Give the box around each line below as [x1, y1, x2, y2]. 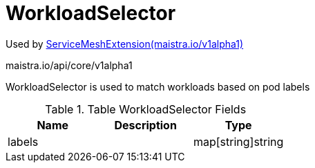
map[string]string [193, 134, 284, 149]
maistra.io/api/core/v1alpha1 [6, 59, 133, 71]
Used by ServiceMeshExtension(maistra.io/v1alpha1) [6, 37, 244, 50]
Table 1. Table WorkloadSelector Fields [45, 102, 247, 116]
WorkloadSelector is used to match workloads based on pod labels [6, 80, 310, 93]
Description [114, 118, 177, 132]
